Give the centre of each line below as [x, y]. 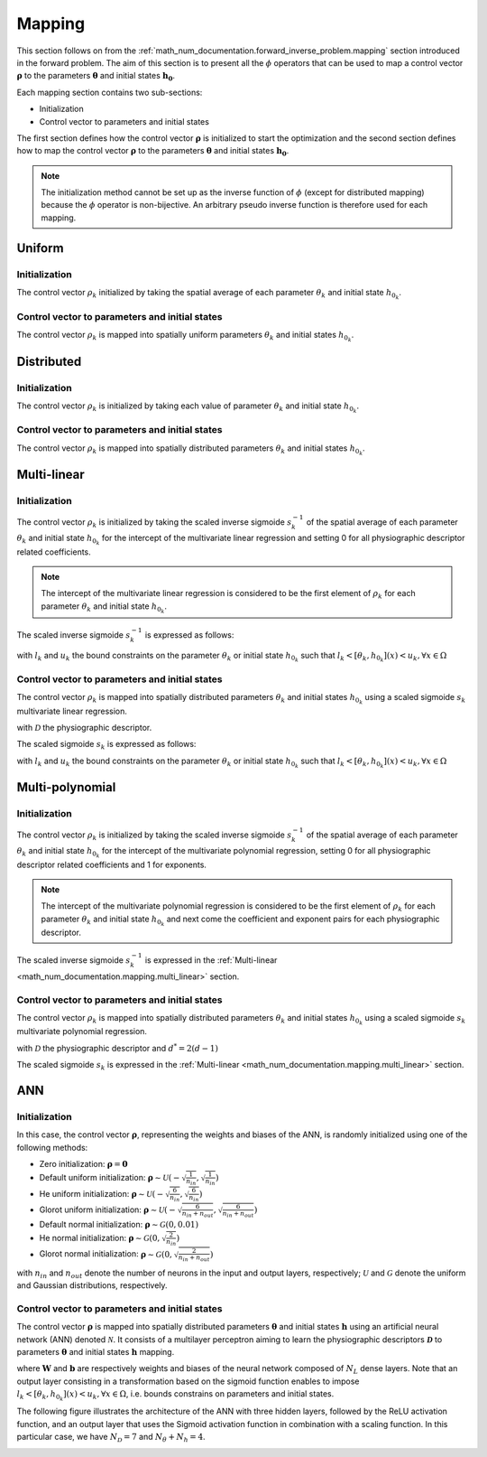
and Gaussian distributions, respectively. [92, 1285]
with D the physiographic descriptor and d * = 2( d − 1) [117, 1047]
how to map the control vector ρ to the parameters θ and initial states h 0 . [153, 152]
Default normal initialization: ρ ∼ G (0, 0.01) [119, 1224]
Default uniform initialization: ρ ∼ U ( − [110, 1178]
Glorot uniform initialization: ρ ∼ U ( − [107, 1209]
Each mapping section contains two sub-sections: [110, 92]
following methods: [52, 1147]
